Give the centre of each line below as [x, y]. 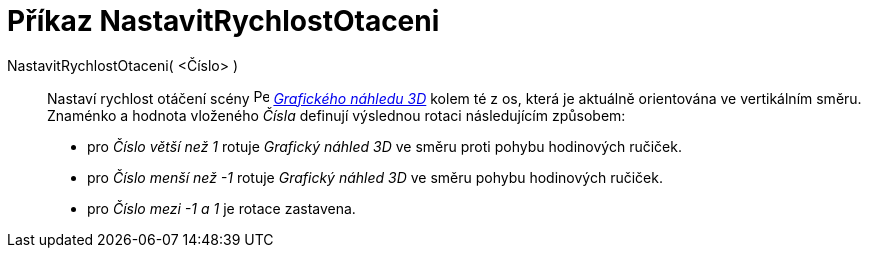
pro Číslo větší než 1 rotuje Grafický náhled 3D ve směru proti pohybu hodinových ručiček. [384, 146]
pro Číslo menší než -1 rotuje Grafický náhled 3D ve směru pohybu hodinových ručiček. [375, 177]
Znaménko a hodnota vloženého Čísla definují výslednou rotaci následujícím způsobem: [336, 115]
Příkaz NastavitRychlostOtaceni [223, 21]
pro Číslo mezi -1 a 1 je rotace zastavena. [221, 208]
